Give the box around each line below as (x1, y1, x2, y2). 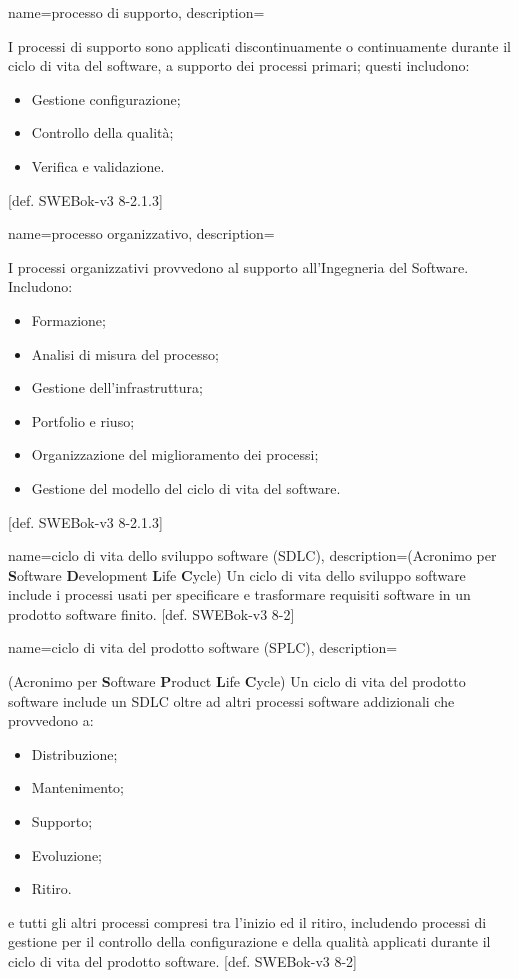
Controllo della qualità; (31, 122, 174, 143)
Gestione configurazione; (31, 88, 181, 109)
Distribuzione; (31, 743, 118, 764)
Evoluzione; (31, 844, 103, 865)
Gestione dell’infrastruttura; (31, 377, 203, 398)
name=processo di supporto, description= (8, 2, 265, 22)
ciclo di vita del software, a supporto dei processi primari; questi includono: (8, 55, 470, 76)
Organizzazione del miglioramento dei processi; (31, 444, 319, 465)
